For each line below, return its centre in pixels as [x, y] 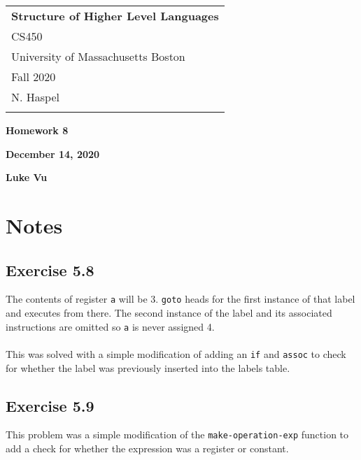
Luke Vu [27, 177]
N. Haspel [35, 97]
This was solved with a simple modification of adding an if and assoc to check [176, 353]
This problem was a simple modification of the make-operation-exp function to [177, 434]
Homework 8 [37, 130]
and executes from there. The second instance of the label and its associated [169, 313]
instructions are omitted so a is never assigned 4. [110, 326]
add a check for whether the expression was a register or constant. [147, 448]
